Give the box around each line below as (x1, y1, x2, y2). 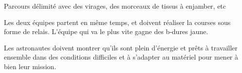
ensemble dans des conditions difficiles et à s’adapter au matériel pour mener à (4, 52, 239, 62)
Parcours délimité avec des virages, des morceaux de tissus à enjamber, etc (4, 1, 226, 11)
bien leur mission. (4, 61, 56, 71)
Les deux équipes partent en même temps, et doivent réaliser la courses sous (4, 17, 231, 27)
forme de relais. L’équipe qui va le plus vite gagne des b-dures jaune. (4, 26, 208, 36)
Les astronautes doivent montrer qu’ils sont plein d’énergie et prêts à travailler (4, 42, 238, 52)
